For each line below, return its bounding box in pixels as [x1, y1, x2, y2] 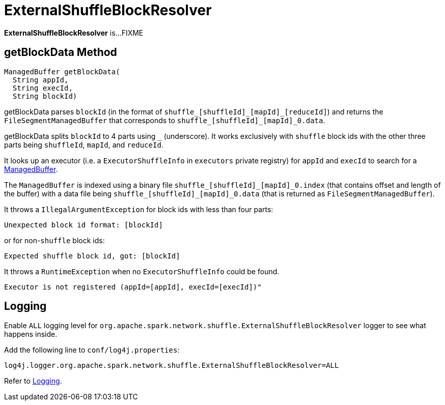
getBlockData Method [4, 46, 117, 59]
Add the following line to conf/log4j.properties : [4, 345, 180, 355]
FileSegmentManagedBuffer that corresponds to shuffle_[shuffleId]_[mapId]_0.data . [4, 115, 325, 125]
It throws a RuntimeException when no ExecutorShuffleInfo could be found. [4, 267, 280, 276]
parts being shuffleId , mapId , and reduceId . [4, 140, 163, 149]
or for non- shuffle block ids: [4, 236, 105, 245]
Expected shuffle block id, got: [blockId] [4, 251, 180, 260]
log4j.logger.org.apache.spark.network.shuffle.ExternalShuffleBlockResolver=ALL [4, 361, 339, 370]
